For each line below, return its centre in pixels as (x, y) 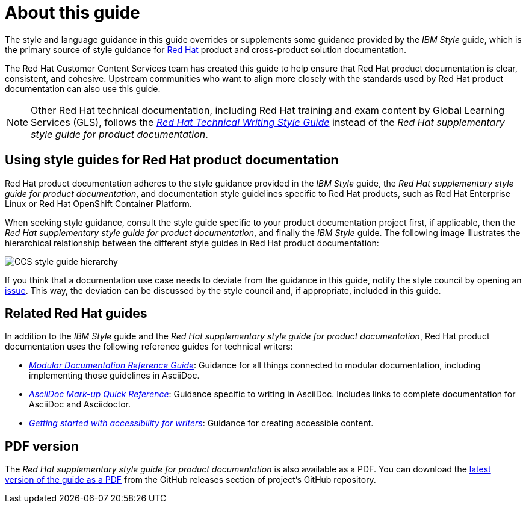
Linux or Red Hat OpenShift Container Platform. (98, 203)
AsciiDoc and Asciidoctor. (80, 404)
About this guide (73, 13)
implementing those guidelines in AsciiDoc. (114, 376)
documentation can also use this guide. (83, 88)
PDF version (42, 446)
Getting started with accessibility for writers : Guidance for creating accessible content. (201, 423)
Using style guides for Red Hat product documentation (172, 160)
